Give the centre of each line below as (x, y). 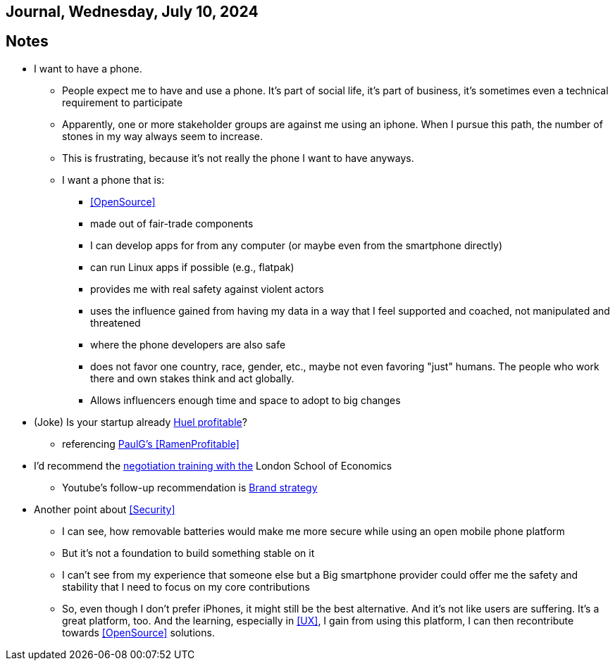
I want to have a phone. (88, 68)
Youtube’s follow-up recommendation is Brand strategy (190, 487)
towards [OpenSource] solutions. (138, 632)
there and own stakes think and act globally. (192, 378)
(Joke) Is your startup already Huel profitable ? (141, 422)
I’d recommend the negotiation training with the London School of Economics (213, 465)
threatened (116, 322)
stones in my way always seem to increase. (163, 136)
